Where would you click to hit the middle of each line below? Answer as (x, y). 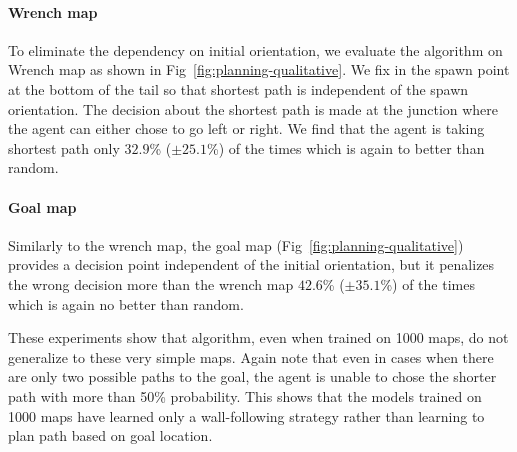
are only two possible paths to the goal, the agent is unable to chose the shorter (252, 376)
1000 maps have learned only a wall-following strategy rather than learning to (246, 415)
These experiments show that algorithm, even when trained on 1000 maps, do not (258, 337)
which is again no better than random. (126, 303)
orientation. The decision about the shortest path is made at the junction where (253, 108)
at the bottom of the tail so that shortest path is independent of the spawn (238, 88)
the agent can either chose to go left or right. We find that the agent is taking (246, 128)
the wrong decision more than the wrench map (151, 283)
